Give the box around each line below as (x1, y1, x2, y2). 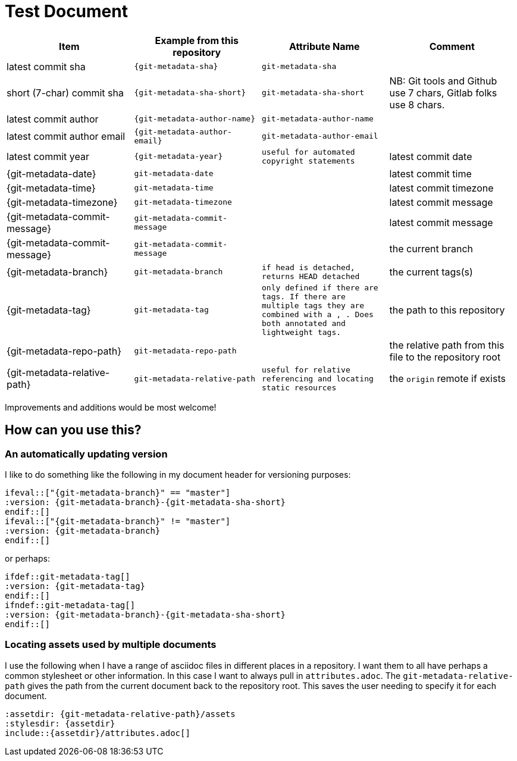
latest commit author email (7, 130, 126, 142)
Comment (429, 40, 475, 52)
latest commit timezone (389, 181, 494, 194)
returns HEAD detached (262, 271, 360, 281)
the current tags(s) (389, 265, 473, 278)
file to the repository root (389, 350, 501, 363)
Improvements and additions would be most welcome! (5, 402, 217, 412)
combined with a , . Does (262, 309, 374, 319)
